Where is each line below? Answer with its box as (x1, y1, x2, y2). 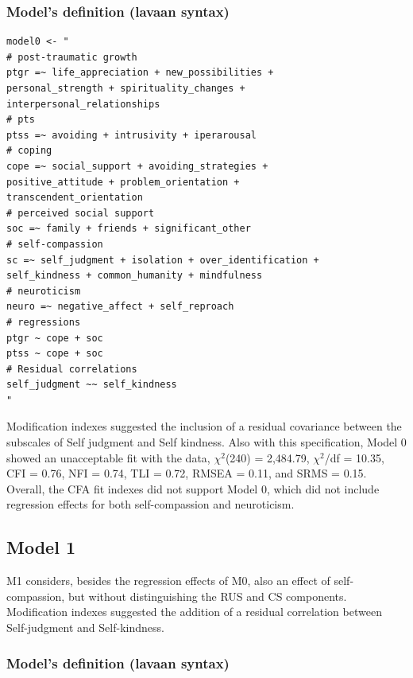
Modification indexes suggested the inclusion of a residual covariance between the (6, 418, 402, 434)
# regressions (6, 316, 81, 328)
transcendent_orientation (6, 192, 143, 204)
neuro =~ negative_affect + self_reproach (6, 301, 234, 313)
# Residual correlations (6, 363, 137, 375)
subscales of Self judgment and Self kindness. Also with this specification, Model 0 (6, 434, 407, 450)
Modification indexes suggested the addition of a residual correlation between (6, 603, 382, 620)
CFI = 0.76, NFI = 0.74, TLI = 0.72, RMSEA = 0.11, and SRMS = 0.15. (6, 465, 367, 481)
